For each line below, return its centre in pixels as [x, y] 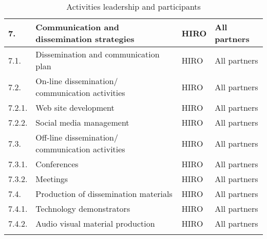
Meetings [52, 179]
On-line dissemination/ [77, 81]
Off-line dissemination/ [77, 137]
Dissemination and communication [98, 54]
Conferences [57, 164]
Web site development [75, 107]
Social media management [82, 122]
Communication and [77, 27]
